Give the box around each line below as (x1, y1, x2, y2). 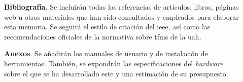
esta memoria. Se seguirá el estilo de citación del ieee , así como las (4, 21, 211, 32)
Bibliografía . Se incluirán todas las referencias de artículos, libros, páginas (4, 2, 239, 12)
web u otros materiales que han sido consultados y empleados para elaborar (4, 11, 239, 22)
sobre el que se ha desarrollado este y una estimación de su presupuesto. (4, 68, 228, 78)
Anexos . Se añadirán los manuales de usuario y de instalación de (4, 48, 208, 59)
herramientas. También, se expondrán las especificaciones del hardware (4, 58, 223, 68)
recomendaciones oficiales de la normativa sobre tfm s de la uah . (4, 31, 201, 42)
